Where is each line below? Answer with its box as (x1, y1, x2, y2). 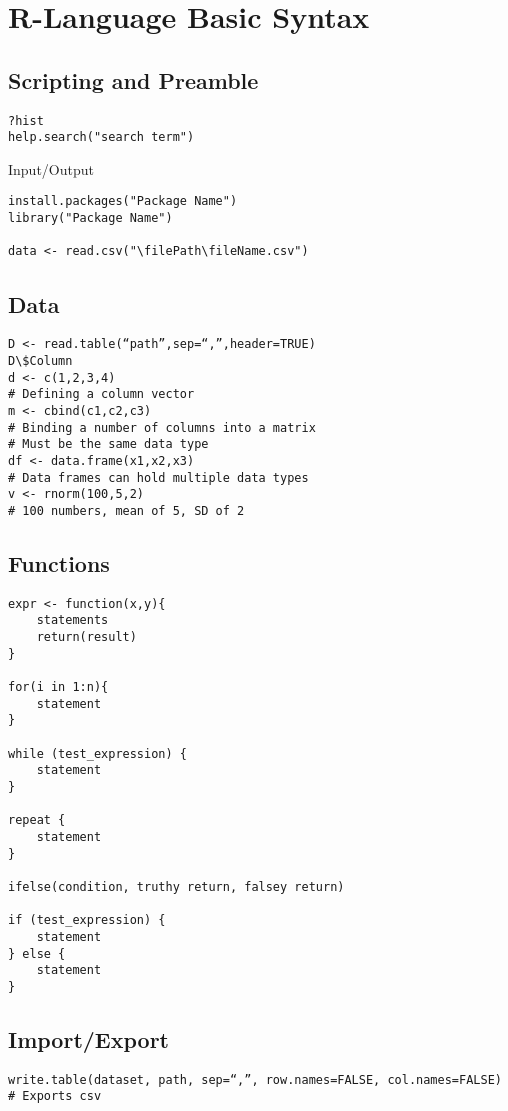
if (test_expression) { (8, 913, 166, 928)
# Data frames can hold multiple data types (8, 470, 309, 485)
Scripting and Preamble (8, 64, 259, 95)
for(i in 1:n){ (8, 680, 109, 695)
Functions (8, 547, 110, 578)
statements (36, 613, 109, 628)
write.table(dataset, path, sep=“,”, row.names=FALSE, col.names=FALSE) (8, 1072, 502, 1087)
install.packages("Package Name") (8, 194, 238, 209)
